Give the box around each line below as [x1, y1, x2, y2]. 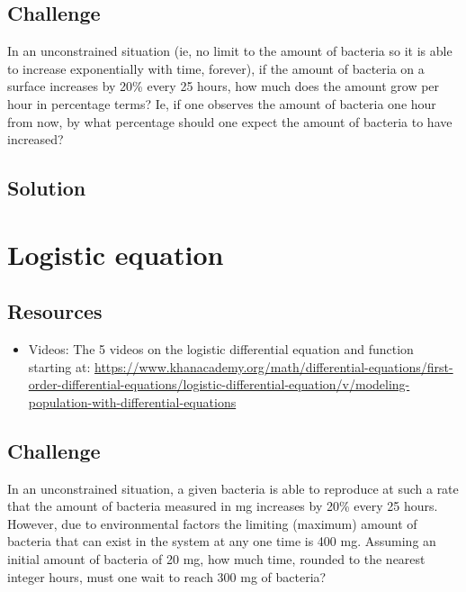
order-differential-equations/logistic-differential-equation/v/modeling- [28, 375, 410, 394]
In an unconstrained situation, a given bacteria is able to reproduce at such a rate [7, 478, 459, 497]
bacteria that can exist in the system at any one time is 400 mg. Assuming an [7, 532, 436, 551]
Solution [7, 174, 86, 202]
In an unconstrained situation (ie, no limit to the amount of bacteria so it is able [7, 41, 453, 60]
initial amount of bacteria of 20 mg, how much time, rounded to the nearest [7, 550, 426, 569]
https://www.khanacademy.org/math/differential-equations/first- [94, 357, 453, 376]
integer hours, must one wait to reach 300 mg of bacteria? [7, 567, 327, 586]
